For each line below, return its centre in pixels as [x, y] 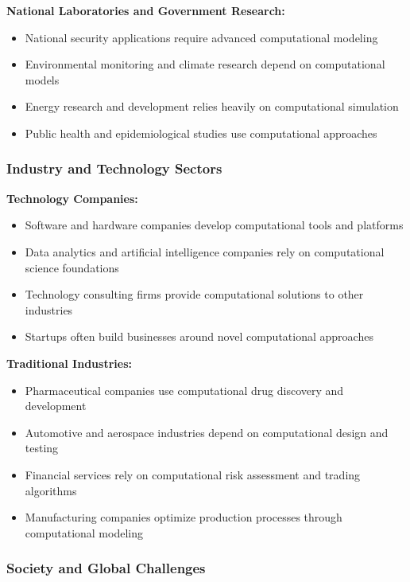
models [42, 79]
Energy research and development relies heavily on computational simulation [212, 106]
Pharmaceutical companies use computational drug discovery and [184, 390]
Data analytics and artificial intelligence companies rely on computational [205, 251]
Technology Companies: [72, 198]
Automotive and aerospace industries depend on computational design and [207, 432]
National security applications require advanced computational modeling [201, 37]
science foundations [72, 267]
